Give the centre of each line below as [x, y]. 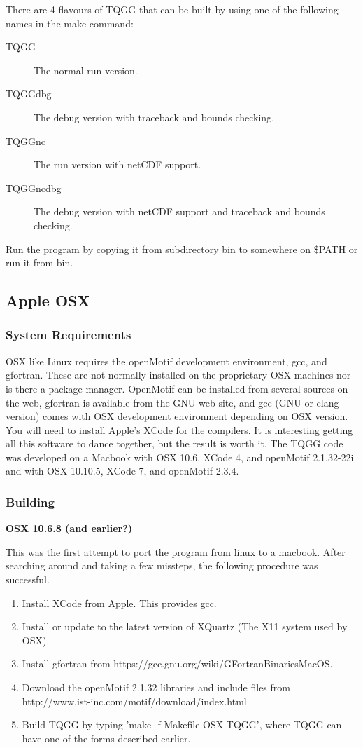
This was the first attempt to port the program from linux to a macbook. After [176, 551]
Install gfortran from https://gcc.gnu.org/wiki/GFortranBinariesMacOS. [177, 664]
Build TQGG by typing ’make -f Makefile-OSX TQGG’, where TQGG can [182, 725]
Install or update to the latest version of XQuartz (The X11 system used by [185, 626]
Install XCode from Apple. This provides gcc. [119, 603]
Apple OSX [48, 300]
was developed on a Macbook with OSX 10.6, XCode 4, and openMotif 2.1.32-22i [180, 457]
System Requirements [69, 335]
